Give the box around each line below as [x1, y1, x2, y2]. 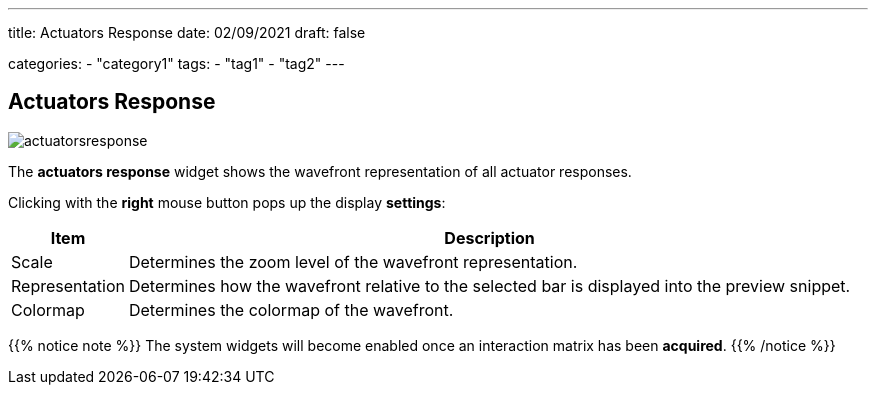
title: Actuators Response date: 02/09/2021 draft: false [8, 24, 366, 41]
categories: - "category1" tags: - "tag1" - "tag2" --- [8, 55, 345, 72]
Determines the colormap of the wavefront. [128, 299, 454, 320]
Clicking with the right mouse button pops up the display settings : [8, 193, 446, 211]
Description [444, 227, 535, 248]
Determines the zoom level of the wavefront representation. [128, 251, 578, 272]
